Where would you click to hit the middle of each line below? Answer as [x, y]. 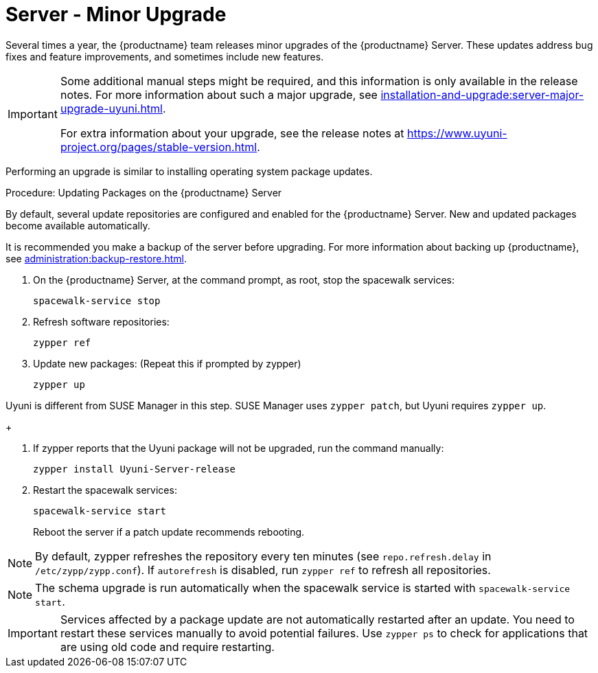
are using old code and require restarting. [167, 647]
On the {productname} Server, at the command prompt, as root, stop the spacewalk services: [244, 280]
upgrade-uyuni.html [111, 108]
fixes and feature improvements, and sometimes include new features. [165, 56]
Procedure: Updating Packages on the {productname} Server [144, 192]
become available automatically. [78, 225]
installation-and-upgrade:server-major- [482, 94]
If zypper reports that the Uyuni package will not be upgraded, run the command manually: [239, 448]
